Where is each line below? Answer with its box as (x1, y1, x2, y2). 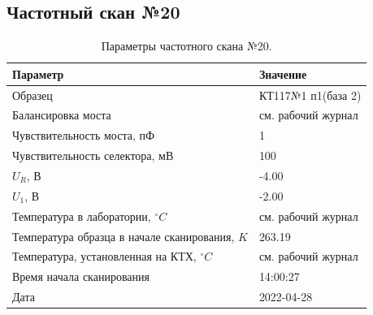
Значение (258, 65, 307, 82)
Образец (12, 86, 53, 103)
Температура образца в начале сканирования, (12, 227, 235, 244)
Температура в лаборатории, (12, 207, 151, 224)
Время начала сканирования (12, 268, 150, 285)
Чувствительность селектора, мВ (12, 147, 174, 164)
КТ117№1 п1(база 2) (258, 86, 362, 103)
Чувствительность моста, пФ (12, 127, 155, 144)
